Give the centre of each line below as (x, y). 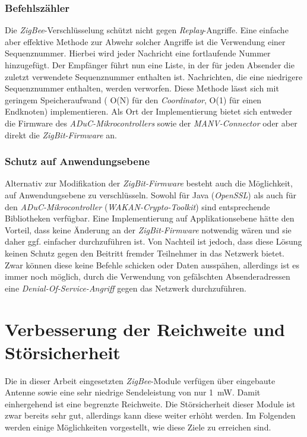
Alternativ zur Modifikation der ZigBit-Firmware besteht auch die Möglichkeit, (149, 183)
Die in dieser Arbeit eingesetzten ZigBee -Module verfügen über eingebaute (140, 380)
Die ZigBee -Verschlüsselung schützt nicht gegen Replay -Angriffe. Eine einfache (147, 30)
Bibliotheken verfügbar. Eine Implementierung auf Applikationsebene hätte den (150, 218)
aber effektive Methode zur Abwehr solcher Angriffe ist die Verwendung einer (145, 41)
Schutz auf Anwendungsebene (77, 161)
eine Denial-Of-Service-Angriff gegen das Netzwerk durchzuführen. (126, 288)
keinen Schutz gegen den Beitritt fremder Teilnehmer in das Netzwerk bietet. (145, 253)
